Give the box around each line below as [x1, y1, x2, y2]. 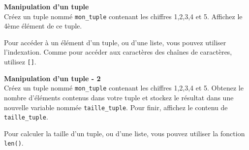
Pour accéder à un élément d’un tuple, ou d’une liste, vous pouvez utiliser [4, 37, 226, 47]
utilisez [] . [4, 57, 36, 67]
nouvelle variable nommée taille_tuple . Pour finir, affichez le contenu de [4, 102, 228, 112]
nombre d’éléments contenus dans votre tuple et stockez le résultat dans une [4, 92, 234, 102]
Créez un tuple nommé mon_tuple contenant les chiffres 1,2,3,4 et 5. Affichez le [4, 11, 243, 21]
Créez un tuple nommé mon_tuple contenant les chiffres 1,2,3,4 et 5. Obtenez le [4, 83, 244, 93]
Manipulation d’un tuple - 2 [4, 73, 101, 83]
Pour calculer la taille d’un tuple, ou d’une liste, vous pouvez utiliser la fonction [4, 128, 245, 138]
